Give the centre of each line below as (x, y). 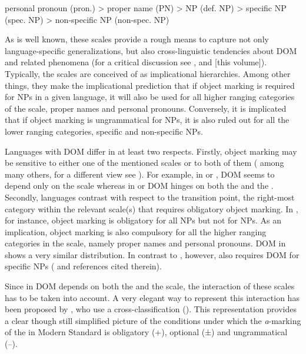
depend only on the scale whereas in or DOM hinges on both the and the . (139, 186)
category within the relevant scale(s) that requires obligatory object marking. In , (152, 208)
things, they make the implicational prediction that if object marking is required (150, 85)
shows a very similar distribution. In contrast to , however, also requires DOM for (152, 254)
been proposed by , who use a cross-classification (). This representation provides (151, 309)
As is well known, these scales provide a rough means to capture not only (137, 39)
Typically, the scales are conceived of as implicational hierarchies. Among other (148, 73)
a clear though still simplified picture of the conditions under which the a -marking (153, 320)
